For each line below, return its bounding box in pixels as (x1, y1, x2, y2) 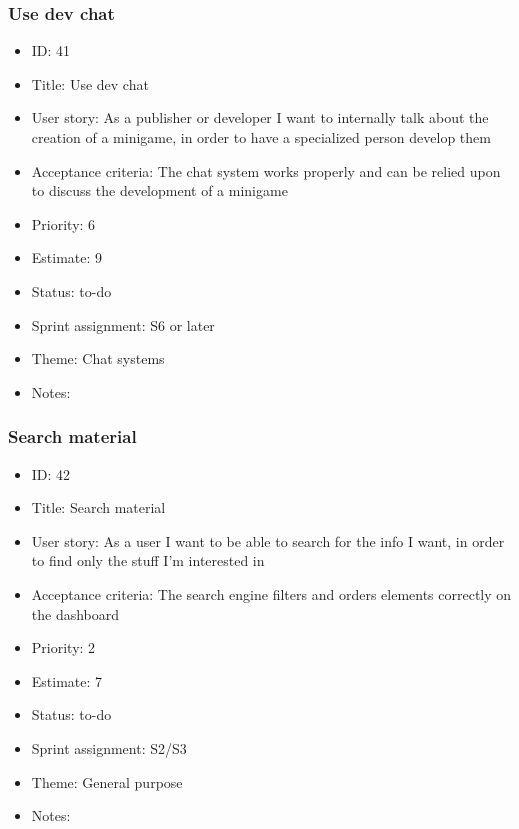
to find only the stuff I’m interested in (31, 550, 265, 571)
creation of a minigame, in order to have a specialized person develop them (31, 127, 491, 147)
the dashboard (31, 603, 120, 624)
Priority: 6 (31, 213, 96, 234)
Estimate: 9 (31, 247, 103, 268)
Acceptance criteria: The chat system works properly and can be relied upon (31, 160, 501, 181)
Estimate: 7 (31, 670, 103, 691)
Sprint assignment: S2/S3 (31, 737, 187, 758)
